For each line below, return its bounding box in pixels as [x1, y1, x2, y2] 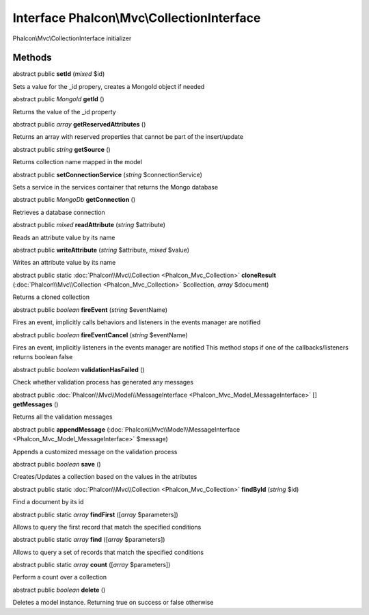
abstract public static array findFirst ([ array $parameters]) [12, 510, 179, 519]
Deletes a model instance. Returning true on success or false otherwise [12, 599, 214, 607]
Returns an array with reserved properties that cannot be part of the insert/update [12, 133, 244, 141]
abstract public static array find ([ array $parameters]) [12, 536, 165, 544]
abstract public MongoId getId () [12, 95, 105, 103]
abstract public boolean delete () [12, 586, 106, 594]
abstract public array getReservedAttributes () [12, 120, 146, 129]
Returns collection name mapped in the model [12, 158, 143, 166]
